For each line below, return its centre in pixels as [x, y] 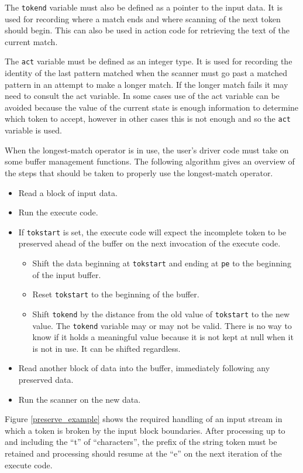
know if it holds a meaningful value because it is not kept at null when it [163, 337]
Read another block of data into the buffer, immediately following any [144, 368]
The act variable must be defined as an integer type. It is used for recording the [149, 61]
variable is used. [33, 130]
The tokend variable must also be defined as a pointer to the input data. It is [144, 7]
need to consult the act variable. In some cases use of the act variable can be [142, 96]
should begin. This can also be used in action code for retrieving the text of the [147, 30]
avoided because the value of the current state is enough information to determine [152, 107]
